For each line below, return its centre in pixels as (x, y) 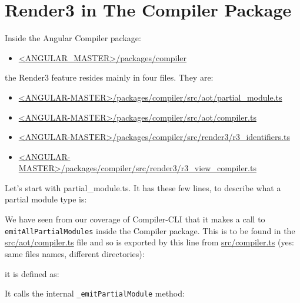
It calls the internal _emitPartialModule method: (95, 293)
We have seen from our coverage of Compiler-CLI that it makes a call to (135, 219)
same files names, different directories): (75, 253)
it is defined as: (32, 273)
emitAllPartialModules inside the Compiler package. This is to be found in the (150, 230)
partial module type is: (46, 199)
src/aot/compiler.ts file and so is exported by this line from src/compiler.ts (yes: (150, 242)
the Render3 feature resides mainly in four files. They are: (109, 77)
